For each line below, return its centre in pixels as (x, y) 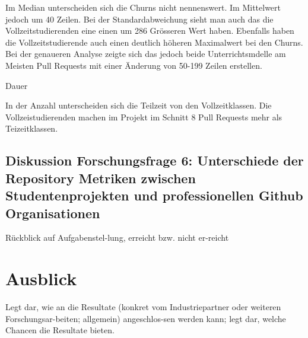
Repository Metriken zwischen (101, 178)
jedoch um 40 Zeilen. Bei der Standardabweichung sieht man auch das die (139, 19)
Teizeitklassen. (32, 128)
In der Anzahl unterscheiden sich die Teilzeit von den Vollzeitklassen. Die (139, 105)
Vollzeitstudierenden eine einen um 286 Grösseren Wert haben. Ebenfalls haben (150, 31)
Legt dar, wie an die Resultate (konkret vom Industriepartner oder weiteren (143, 307)
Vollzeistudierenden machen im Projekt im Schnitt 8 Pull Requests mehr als (144, 117)
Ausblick (41, 278)
